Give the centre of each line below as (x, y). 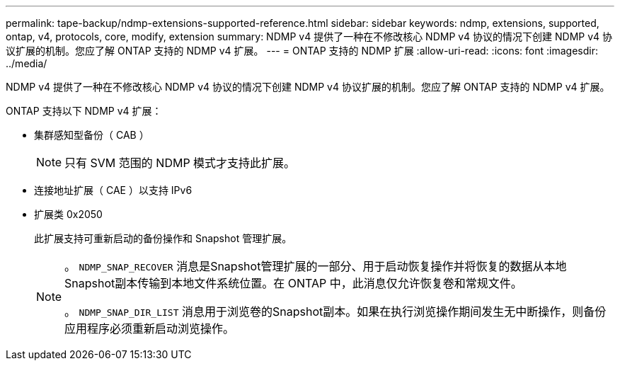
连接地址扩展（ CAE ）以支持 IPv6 (113, 190)
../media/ (27, 63)
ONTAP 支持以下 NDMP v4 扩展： (84, 111)
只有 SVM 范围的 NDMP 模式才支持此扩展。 (180, 163)
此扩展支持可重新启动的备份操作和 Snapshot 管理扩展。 (163, 238)
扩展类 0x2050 (68, 214)
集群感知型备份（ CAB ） (92, 135)
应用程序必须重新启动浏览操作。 (150, 328)
